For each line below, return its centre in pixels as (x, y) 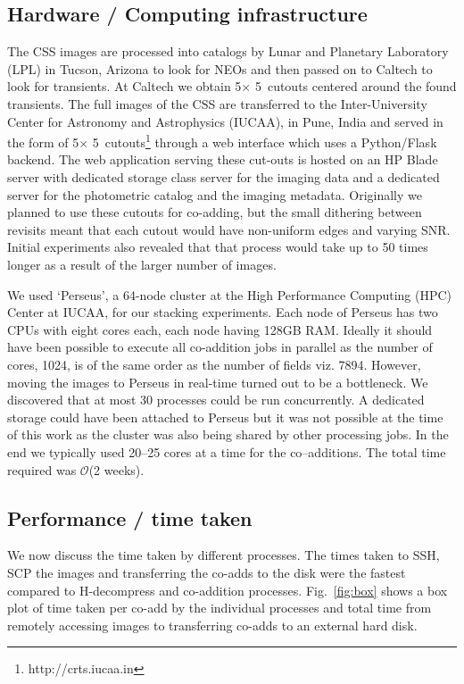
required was (42, 469)
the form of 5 (43, 142)
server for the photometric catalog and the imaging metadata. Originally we (215, 194)
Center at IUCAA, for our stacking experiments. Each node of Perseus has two (223, 312)
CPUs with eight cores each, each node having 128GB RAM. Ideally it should (220, 329)
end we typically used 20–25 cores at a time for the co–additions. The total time (227, 451)
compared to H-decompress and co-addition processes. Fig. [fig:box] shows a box (228, 590)
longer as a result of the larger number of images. (142, 264)
